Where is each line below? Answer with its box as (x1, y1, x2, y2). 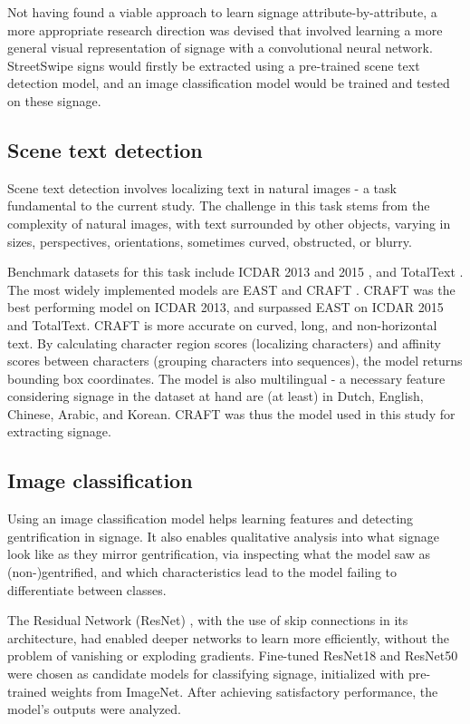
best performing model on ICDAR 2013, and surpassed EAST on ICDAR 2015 (7, 298, 444, 317)
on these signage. (7, 91, 101, 110)
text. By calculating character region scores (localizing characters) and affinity (7, 333, 441, 352)
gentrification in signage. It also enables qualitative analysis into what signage (7, 526, 439, 545)
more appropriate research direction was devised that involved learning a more (7, 20, 443, 39)
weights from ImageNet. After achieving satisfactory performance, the (51, 681, 438, 700)
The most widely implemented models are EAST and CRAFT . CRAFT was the (7, 279, 456, 298)
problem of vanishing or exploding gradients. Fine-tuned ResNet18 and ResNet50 (7, 646, 458, 665)
